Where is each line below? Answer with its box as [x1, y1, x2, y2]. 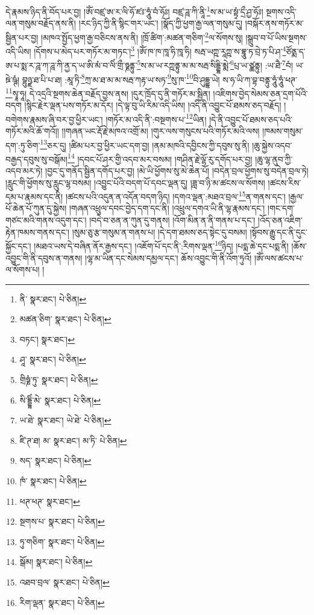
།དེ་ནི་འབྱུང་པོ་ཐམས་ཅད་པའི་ [209, 113, 293, 125]
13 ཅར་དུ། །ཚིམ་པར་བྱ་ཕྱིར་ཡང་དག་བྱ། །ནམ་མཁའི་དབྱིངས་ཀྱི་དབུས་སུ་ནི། [40, 137, 250, 151]
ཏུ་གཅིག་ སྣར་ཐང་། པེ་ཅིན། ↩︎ [19, 535, 105, 548]
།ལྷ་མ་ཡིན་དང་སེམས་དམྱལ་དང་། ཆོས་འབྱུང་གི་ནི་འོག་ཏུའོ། [85, 251, 252, 264]
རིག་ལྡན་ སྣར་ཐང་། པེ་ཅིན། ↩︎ [19, 596, 105, 608]
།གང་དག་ [268, 202, 295, 214]
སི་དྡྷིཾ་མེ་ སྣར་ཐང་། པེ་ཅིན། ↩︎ [19, 393, 101, 406]
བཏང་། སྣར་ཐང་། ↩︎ [19, 332, 75, 345]
